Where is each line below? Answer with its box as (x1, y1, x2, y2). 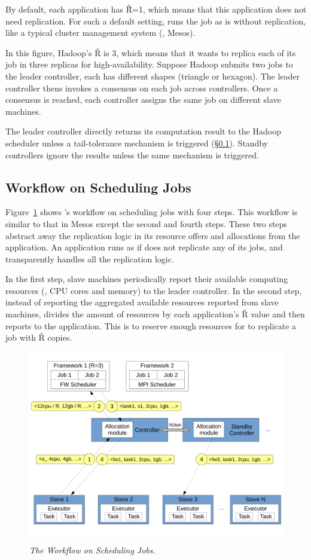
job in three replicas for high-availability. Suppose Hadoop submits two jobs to (5, 58, 293, 71)
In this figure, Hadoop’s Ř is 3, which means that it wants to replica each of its (5, 46, 296, 59)
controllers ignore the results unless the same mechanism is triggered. (5, 148, 259, 161)
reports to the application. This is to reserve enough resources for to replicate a (5, 319, 297, 332)
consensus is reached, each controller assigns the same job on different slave (5, 93, 281, 106)
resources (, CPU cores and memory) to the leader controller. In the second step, (5, 284, 302, 296)
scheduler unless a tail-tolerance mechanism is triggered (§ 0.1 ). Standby (5, 136, 268, 149)
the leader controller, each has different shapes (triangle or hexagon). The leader (5, 69, 300, 82)
